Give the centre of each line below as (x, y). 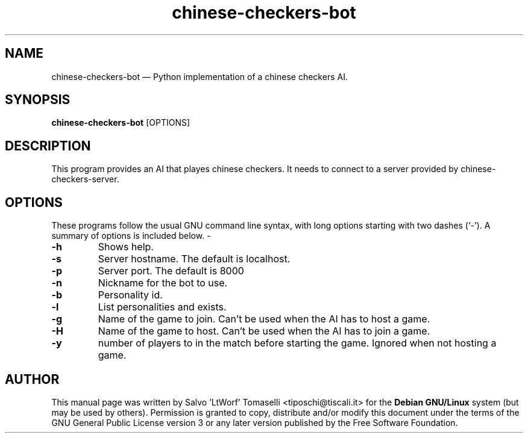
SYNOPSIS (38, 100)
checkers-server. (85, 179)
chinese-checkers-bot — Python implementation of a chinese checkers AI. (200, 76)
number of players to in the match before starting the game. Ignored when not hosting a (297, 343)
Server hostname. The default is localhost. (194, 259)
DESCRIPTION (48, 146)
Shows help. (126, 247)
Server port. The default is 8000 (171, 271)
